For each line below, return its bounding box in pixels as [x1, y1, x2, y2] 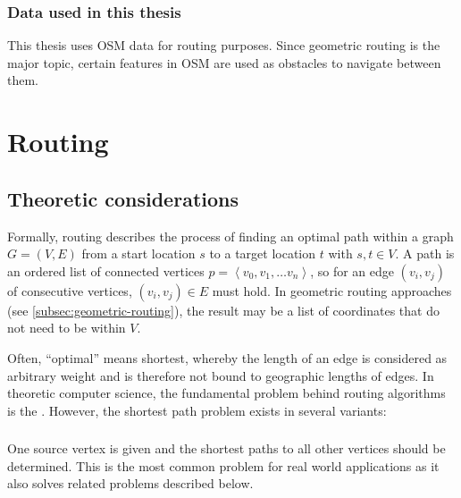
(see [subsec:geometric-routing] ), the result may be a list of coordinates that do [7, 300, 440, 319]
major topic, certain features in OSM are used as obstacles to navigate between [7, 53, 441, 72]
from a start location [81, 244, 196, 263]
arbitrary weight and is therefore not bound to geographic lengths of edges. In [7, 366, 434, 384]
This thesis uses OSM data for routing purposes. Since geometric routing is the [7, 36, 440, 55]
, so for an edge [310, 261, 394, 280]
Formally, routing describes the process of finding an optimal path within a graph [7, 226, 454, 245]
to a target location [209, 244, 316, 263]
